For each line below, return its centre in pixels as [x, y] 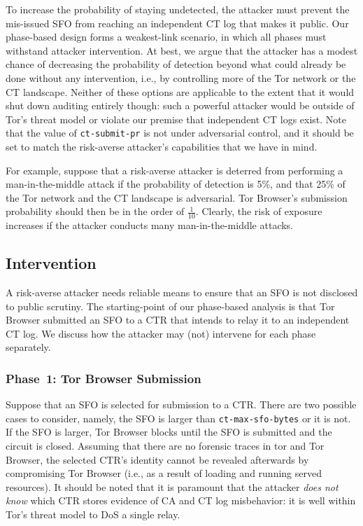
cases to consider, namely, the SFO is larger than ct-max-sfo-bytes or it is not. [178, 418]
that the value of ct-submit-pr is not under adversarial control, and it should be [180, 133]
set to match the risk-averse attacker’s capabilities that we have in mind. [162, 146]
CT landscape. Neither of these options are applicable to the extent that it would [180, 91]
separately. [28, 347]
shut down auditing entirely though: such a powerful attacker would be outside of [180, 105]
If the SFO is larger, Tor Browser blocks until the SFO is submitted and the [169, 432]
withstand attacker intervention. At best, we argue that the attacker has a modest [182, 50]
